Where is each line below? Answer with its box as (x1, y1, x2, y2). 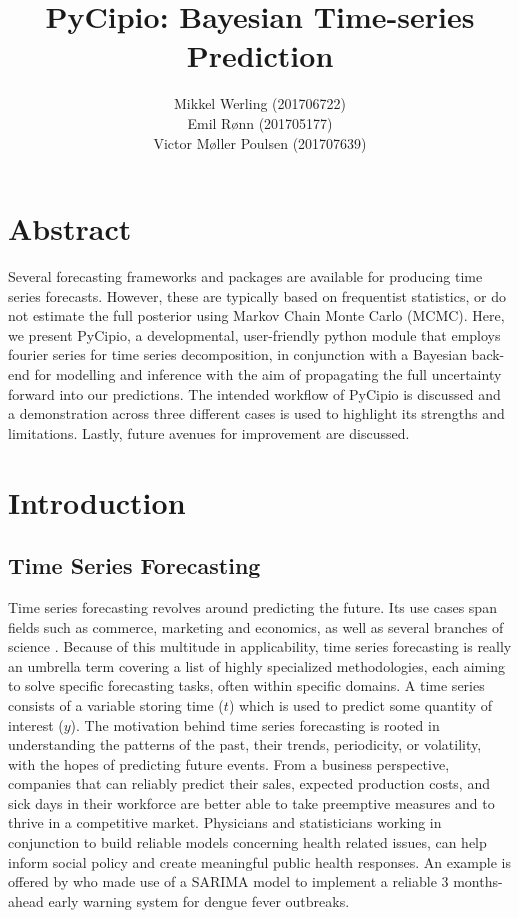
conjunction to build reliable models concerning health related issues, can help (8, 832, 487, 853)
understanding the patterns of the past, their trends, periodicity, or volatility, (8, 734, 482, 755)
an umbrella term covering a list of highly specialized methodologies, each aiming (8, 655, 505, 676)
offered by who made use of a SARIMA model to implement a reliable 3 (8, 871, 449, 892)
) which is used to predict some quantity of (228, 694, 493, 715)
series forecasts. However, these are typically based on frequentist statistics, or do (8, 285, 506, 306)
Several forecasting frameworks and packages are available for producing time (8, 266, 483, 287)
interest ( (8, 714, 64, 735)
